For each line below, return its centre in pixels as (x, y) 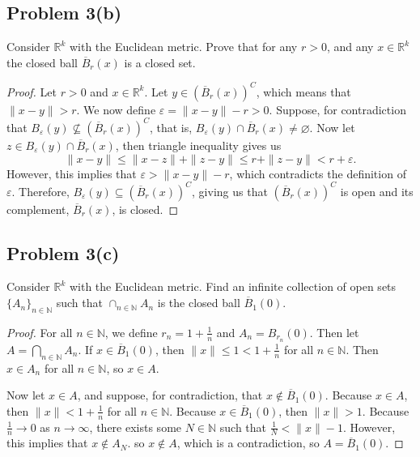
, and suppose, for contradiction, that (170, 395)
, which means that (303, 91)
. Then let (334, 332)
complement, (38, 209)
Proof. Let (32, 91)
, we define (131, 332)
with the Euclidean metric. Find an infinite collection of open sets (233, 286)
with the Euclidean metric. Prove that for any (183, 47)
